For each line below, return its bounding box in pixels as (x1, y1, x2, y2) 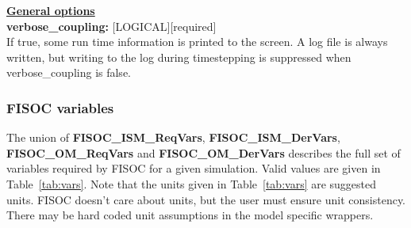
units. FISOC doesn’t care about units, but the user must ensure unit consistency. (6, 191, 406, 207)
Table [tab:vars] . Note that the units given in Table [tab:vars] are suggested (6, 175, 377, 192)
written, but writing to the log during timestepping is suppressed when (6, 48, 351, 65)
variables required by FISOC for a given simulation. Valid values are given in (6, 160, 381, 177)
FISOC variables (6, 97, 114, 117)
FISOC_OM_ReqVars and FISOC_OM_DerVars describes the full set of (6, 144, 401, 161)
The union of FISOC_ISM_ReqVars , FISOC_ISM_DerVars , (6, 129, 340, 146)
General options (6, 2, 95, 18)
